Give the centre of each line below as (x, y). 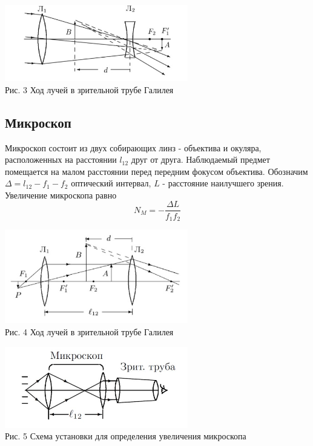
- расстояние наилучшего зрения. (223, 183)
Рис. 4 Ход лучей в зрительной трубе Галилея (89, 331)
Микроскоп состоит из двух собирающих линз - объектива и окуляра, (133, 147)
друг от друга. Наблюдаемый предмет (200, 159)
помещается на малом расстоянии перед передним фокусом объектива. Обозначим (156, 171)
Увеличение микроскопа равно (61, 195)
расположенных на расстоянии (61, 159)
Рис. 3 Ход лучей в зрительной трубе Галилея (89, 89)
